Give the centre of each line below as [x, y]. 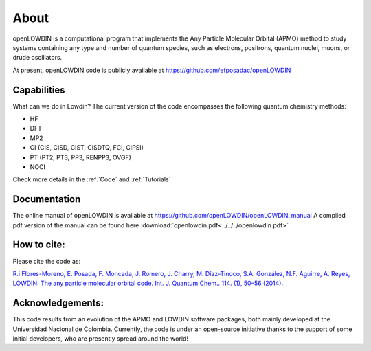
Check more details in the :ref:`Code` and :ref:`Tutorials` [92, 179]
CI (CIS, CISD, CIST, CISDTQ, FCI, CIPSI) [87, 148]
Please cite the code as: [47, 261]
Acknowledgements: [58, 303]
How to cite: [39, 245]
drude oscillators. [37, 58]
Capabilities [39, 90]
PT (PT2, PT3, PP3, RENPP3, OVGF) [81, 157]
